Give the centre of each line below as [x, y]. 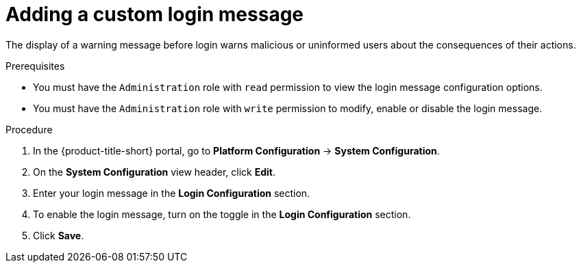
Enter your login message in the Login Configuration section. [172, 193]
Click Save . [59, 235]
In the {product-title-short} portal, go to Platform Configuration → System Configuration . [236, 150]
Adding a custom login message [155, 14]
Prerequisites [35, 66]
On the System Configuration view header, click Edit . [154, 172]
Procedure [29, 129]
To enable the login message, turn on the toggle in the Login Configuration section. [222, 214]
